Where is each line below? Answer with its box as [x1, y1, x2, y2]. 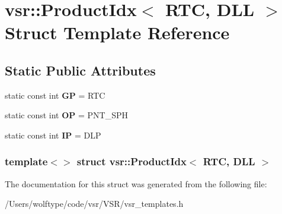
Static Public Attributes [5, 61, 156, 79]
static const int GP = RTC [5, 89, 105, 101]
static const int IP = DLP [5, 128, 101, 141]
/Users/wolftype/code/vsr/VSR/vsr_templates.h [5, 197, 184, 210]
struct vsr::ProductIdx [76, 154, 187, 169]
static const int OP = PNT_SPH [5, 109, 128, 121]
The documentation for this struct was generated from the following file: [5, 177, 267, 190]
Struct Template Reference [5, 20, 230, 45]
